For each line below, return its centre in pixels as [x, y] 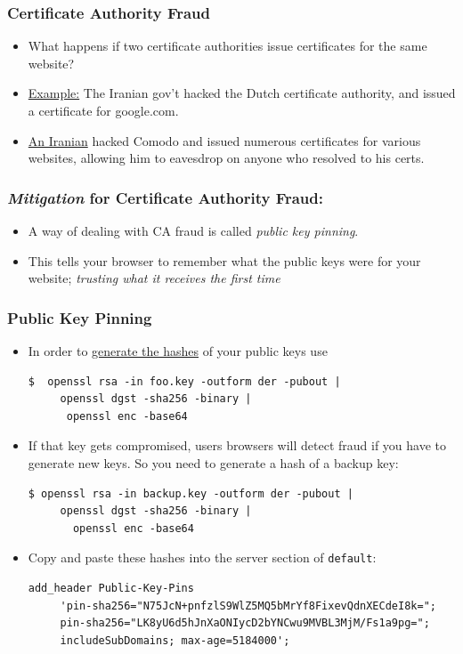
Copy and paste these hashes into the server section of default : [202, 557]
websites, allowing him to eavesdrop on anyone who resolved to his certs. [226, 158]
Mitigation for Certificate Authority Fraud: [165, 197]
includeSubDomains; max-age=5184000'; [175, 640]
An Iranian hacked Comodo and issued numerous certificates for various [224, 140]
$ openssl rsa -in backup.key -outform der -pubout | [191, 493]
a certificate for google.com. [103, 110]
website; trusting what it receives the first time [154, 278]
